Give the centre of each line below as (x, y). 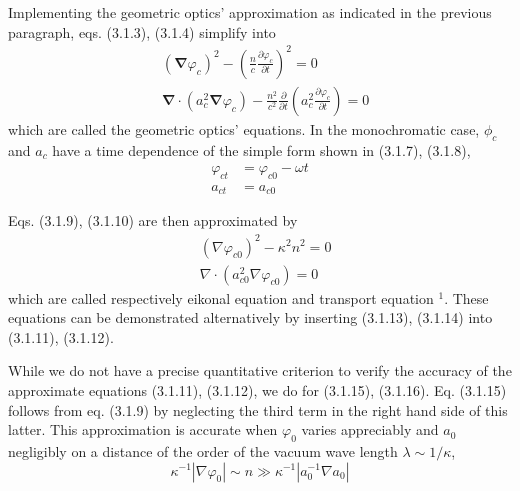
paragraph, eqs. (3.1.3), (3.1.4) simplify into (142, 31)
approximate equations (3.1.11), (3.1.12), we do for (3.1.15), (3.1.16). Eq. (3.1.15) (257, 389)
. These (466, 297)
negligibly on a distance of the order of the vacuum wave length (203, 450)
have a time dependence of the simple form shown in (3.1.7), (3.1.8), (261, 149)
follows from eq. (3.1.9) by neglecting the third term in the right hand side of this (258, 409)
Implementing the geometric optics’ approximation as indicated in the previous (250, 12)
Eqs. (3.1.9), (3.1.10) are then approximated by (153, 220)
